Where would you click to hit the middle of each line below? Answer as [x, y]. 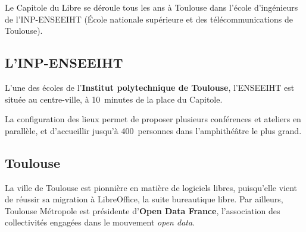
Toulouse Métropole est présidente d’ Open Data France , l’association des [143, 210]
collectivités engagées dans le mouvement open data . [100, 222]
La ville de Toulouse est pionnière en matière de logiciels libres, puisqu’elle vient [151, 187]
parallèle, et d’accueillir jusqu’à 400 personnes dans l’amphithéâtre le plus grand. [153, 130]
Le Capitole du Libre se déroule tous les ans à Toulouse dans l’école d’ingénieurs [152, 7]
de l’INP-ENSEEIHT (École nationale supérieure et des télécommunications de [149, 19]
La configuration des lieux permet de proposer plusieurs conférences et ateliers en [153, 119]
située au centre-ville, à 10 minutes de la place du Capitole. [114, 99]
